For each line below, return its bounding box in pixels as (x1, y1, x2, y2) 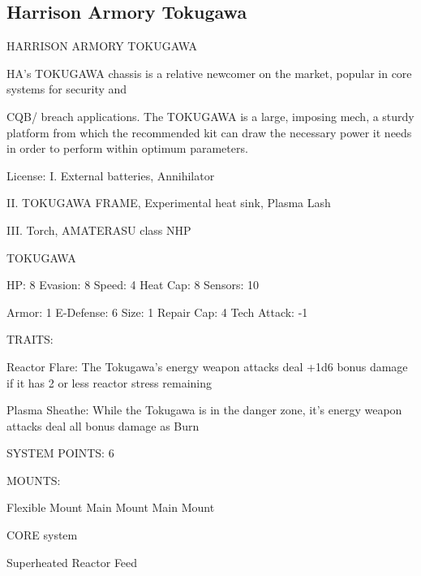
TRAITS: (6, 331, 54, 348)
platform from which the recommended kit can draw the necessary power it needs (6, 123, 412, 141)
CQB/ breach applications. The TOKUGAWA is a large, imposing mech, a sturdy (6, 107, 415, 124)
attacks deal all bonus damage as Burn (6, 417, 200, 434)
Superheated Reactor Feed (6, 553, 138, 570)
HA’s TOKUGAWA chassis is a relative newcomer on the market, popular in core (6, 64, 412, 81)
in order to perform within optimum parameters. (6, 140, 248, 157)
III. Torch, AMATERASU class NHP (6, 221, 191, 238)
